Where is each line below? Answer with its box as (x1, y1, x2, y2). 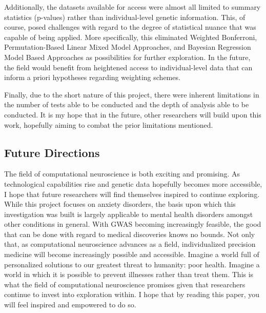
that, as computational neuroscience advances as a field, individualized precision (4, 239, 256, 249)
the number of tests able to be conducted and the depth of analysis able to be (4, 99, 249, 110)
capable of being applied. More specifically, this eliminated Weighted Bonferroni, (4, 31, 257, 42)
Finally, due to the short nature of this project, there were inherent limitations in (4, 89, 259, 100)
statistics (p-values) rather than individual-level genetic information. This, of (4, 11, 245, 22)
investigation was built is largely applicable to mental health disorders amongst (4, 208, 253, 219)
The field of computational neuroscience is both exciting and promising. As (4, 168, 240, 179)
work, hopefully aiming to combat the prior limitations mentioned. (4, 119, 213, 130)
